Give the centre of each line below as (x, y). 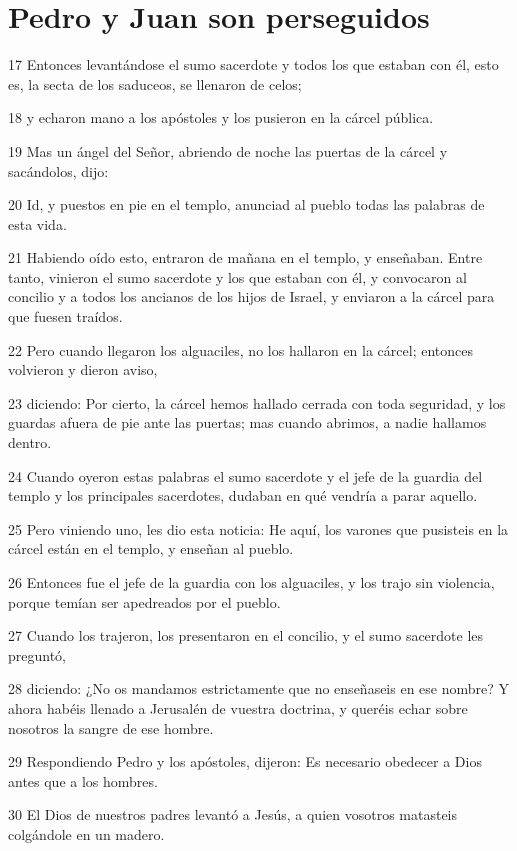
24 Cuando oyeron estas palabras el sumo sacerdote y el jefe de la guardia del (245, 475)
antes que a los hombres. (83, 780)
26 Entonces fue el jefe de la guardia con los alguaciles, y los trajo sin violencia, (251, 582)
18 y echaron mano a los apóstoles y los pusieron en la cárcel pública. (221, 117)
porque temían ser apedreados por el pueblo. (144, 601)
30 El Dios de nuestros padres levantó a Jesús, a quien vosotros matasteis (233, 814)
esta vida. (37, 223)
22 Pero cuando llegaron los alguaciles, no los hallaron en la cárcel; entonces (240, 349)
